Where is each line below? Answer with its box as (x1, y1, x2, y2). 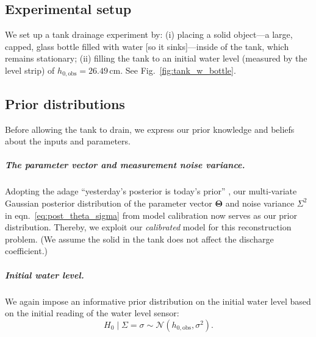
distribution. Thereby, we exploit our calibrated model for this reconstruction (5, 221, 292, 233)
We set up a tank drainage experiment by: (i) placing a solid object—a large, (5, 28, 293, 41)
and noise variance (225, 196, 295, 209)
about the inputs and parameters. (5, 135, 131, 147)
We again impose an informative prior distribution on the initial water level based (5, 294, 311, 307)
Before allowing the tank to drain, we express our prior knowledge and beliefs (5, 122, 295, 135)
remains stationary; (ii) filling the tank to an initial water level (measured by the (5, 52, 307, 65)
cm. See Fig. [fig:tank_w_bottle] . (109, 63, 236, 76)
